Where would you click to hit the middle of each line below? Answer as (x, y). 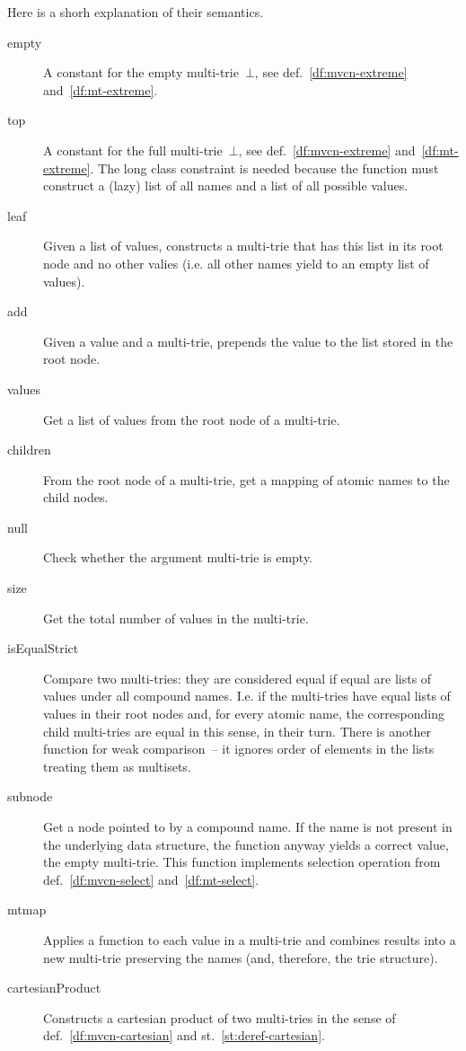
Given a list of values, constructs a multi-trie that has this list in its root (243, 246)
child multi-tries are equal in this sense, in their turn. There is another (237, 731)
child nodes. (76, 497)
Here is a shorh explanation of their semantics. (136, 12)
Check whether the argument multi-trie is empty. (178, 557)
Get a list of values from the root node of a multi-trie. (192, 419)
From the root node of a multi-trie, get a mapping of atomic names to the (246, 479)
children (29, 450)
